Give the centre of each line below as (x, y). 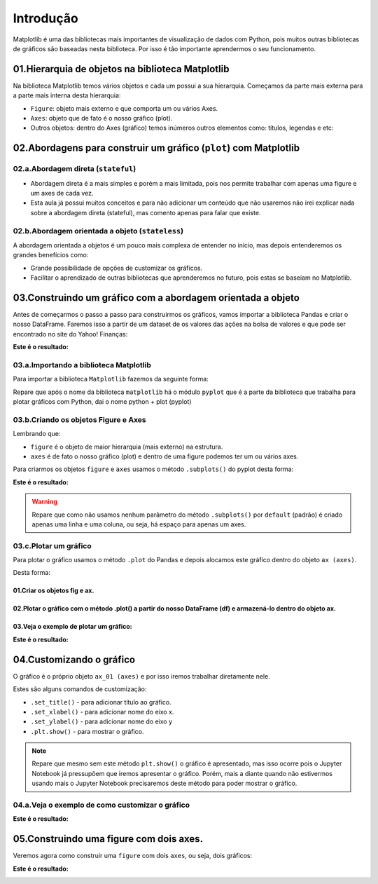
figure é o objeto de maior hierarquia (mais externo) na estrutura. (127, 447)
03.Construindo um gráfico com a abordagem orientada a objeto (156, 298)
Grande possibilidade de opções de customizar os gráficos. (117, 268)
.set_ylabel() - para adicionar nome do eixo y (101, 721)
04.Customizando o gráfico (74, 659)
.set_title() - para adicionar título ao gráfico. (101, 702)
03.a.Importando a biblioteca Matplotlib (82, 365)
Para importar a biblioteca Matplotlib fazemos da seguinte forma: (111, 379)
